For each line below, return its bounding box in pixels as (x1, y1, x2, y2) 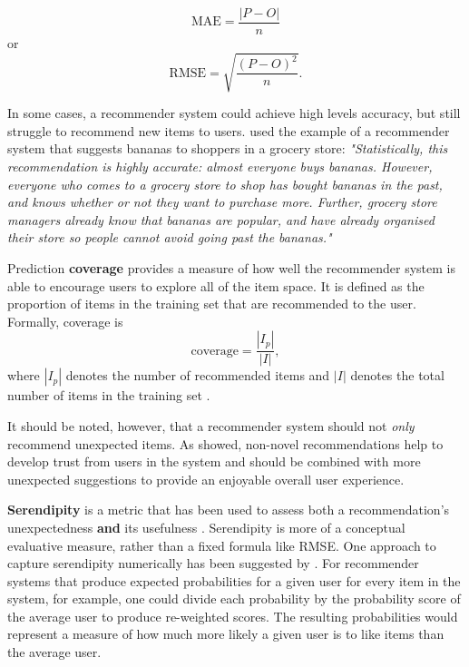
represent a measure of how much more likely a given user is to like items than (7, 624, 445, 643)
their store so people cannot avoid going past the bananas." (7, 228, 332, 247)
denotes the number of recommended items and (65, 366, 330, 385)
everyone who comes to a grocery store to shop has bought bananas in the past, (7, 174, 443, 193)
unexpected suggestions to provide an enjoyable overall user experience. (7, 469, 405, 488)
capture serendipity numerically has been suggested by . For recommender (7, 554, 419, 573)
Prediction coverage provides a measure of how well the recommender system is (7, 258, 456, 277)
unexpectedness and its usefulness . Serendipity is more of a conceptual (7, 517, 405, 536)
